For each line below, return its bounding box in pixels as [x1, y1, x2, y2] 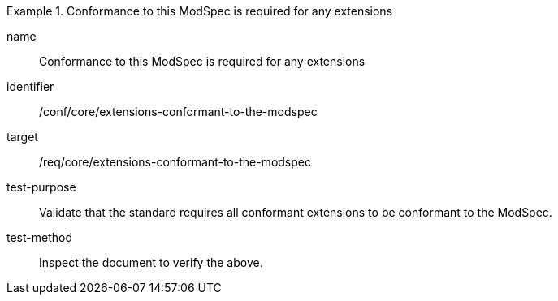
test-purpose [6, 180, 76, 194]
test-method [6, 230, 72, 244]
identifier [6, 80, 54, 93]
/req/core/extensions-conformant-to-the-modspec [39, 155, 311, 169]
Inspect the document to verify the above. [39, 256, 263, 269]
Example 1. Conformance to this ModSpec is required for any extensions [6, 4, 393, 18]
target [6, 130, 38, 144]
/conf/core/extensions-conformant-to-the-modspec [39, 105, 318, 118]
